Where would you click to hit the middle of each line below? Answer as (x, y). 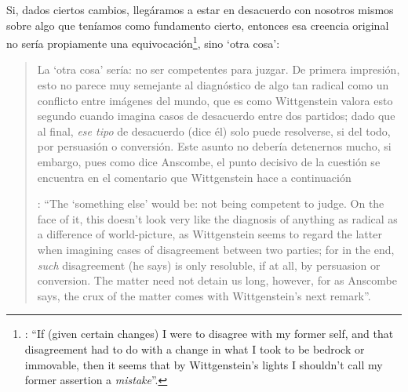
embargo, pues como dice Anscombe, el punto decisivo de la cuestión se (209, 162)
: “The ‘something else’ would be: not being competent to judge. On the (211, 203)
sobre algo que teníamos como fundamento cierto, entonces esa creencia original (198, 25)
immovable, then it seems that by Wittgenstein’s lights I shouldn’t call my (204, 364)
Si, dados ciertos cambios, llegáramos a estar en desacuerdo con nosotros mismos (200, 9)
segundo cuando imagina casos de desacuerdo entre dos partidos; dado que (216, 116)
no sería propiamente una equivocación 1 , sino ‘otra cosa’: (143, 42)
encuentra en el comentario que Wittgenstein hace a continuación (194, 177)
